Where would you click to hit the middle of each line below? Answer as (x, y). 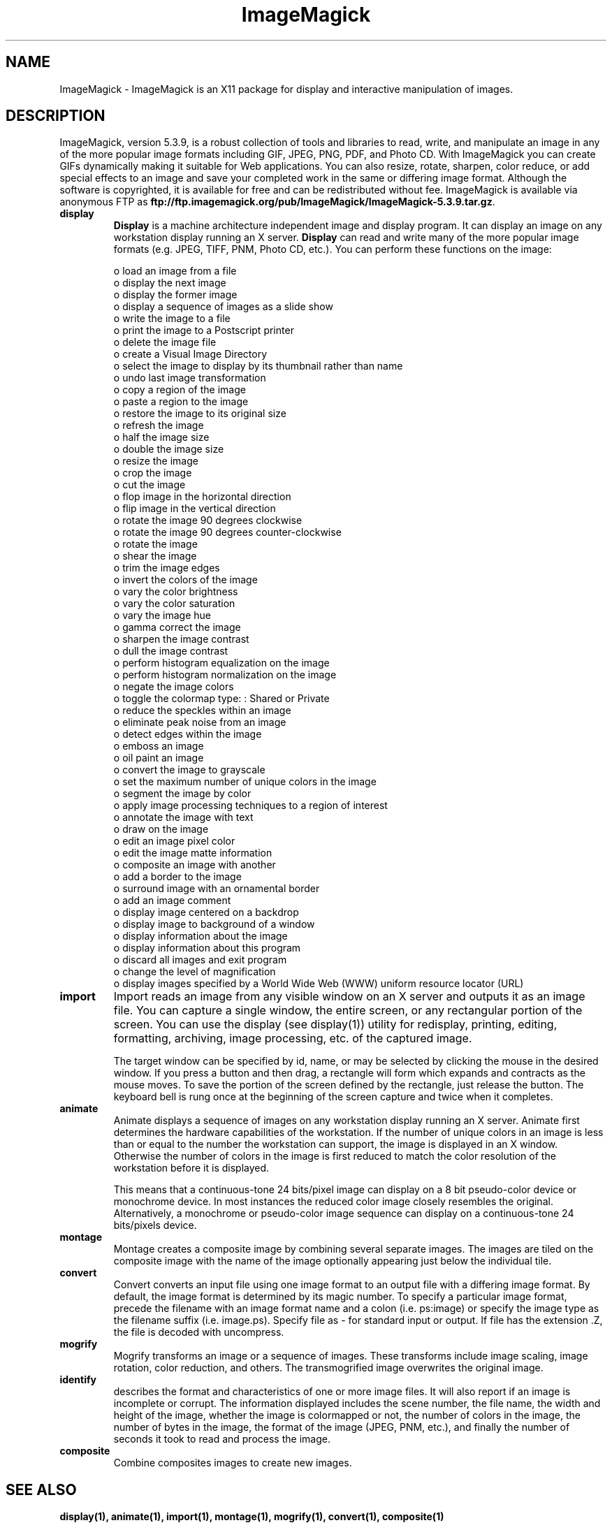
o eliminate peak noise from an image (200, 722)
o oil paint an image (159, 758)
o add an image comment (172, 901)
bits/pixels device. (155, 1225)
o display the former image (175, 295)
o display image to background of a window (214, 924)
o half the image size (161, 437)
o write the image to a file (172, 319)
